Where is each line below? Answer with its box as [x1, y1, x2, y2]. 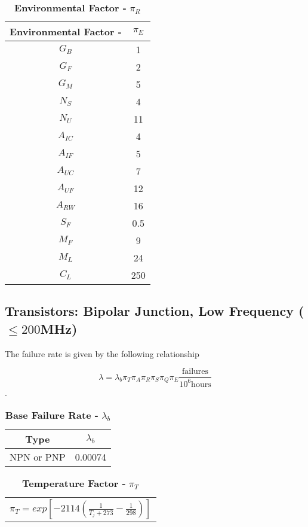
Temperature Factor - [22, 476, 126, 491]
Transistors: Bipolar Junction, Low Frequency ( [5, 301, 304, 320]
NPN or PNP [10, 450, 66, 464]
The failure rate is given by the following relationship [5, 347, 199, 360]
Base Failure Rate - [5, 408, 98, 422]
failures [182, 367, 209, 376]
